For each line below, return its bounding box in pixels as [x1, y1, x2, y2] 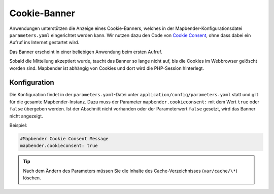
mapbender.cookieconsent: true [20, 143, 98, 149]
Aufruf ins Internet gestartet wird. [9, 40, 80, 46]
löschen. [23, 175, 41, 181]
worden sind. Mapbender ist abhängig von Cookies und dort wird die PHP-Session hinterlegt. [9, 65, 204, 71]
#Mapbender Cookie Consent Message [20, 136, 109, 141]
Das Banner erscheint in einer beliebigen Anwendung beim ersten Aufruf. [9, 49, 162, 55]
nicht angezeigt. [9, 113, 43, 119]
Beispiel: [9, 122, 27, 128]
